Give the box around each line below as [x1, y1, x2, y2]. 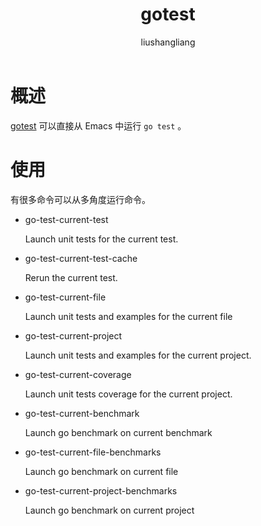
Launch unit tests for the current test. [24, 233, 179, 245]
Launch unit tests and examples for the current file [24, 310, 233, 322]
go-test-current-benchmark [24, 407, 140, 419]
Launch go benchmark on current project [24, 504, 195, 516]
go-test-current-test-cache [24, 252, 138, 264]
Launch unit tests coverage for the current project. [24, 388, 233, 400]
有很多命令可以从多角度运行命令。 [10, 193, 151, 205]
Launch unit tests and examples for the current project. [24, 349, 252, 361]
